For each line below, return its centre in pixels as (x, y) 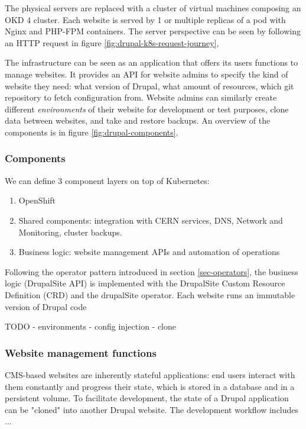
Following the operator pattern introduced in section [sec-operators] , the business (152, 271)
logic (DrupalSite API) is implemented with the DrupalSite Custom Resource (145, 283)
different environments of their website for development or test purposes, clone (147, 109)
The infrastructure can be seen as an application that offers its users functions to (152, 62)
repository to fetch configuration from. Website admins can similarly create (141, 97)
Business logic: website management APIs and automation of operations (149, 252)
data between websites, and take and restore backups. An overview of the (138, 120)
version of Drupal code (46, 306)
